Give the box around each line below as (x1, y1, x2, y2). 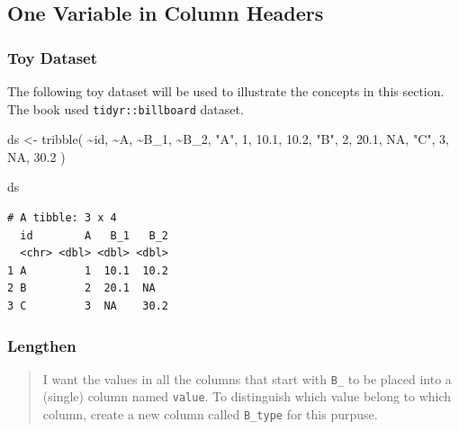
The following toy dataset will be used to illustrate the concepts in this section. (7, 82, 445, 100)
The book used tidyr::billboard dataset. (7, 99, 244, 118)
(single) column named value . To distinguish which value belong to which (42, 387, 452, 406)
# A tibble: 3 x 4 (7, 211, 117, 225)
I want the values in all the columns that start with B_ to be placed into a (42, 369, 452, 388)
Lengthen (7, 334, 76, 356)
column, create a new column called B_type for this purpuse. (42, 405, 378, 424)
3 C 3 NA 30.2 (7, 300, 168, 312)
